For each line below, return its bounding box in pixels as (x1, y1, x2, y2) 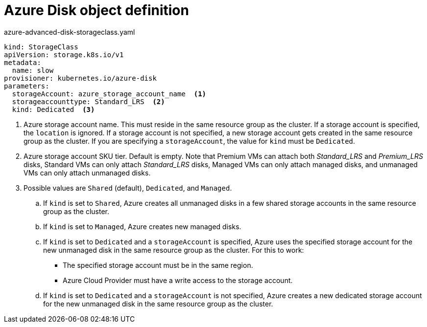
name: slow (12, 66, 54, 74)
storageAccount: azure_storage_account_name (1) (12, 89, 207, 98)
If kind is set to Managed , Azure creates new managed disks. (43, 222, 241, 231)
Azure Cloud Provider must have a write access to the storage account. (63, 276, 293, 284)
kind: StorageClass (4, 43, 78, 51)
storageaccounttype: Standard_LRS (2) (12, 97, 165, 106)
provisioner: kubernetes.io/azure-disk (4, 74, 157, 82)
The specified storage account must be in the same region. (63, 261, 253, 269)
